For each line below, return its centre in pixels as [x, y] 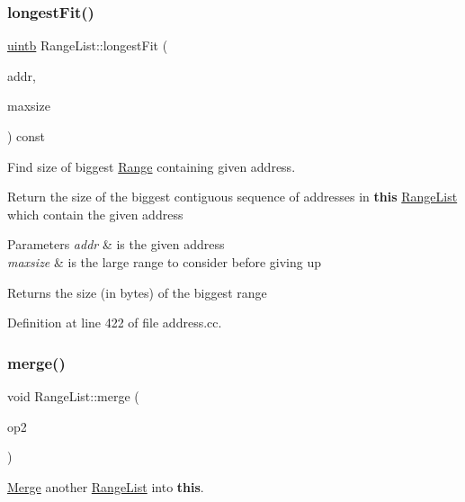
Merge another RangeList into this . [106, 486]
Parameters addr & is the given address [116, 244]
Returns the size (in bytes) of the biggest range [137, 292]
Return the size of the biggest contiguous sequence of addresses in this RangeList [232, 197]
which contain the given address [95, 214]
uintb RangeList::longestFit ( [88, 45]
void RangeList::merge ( [73, 395]
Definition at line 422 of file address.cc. [115, 323]
